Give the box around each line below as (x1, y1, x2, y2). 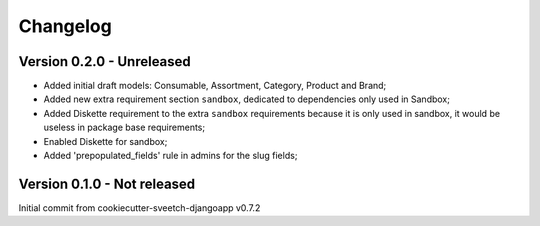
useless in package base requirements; (43, 121, 205, 134)
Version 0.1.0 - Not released (18, 175, 196, 192)
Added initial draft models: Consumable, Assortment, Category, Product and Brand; (43, 80, 387, 92)
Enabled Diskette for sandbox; (43, 135, 168, 147)
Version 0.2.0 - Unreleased (18, 53, 192, 70)
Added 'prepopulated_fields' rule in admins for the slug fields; (43, 150, 298, 162)
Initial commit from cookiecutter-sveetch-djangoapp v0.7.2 (18, 201, 261, 214)
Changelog (18, 15, 112, 37)
